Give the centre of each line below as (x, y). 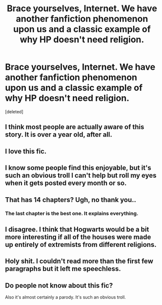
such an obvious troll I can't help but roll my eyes (81, 175)
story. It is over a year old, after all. (59, 135)
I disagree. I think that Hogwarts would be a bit (77, 229)
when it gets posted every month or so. (66, 183)
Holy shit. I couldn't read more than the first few (79, 261)
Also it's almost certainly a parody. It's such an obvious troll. (65, 297)
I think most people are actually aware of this (75, 127)
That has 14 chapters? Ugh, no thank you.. (71, 200)
